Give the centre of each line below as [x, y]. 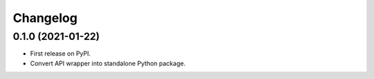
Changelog [45, 18]
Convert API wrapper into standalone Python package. [108, 63]
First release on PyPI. [61, 54]
